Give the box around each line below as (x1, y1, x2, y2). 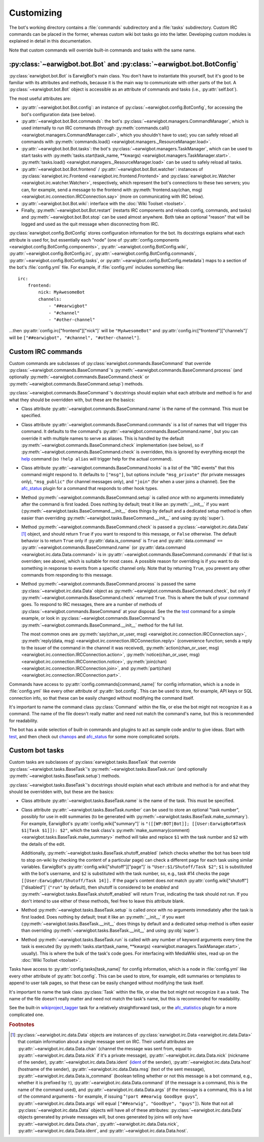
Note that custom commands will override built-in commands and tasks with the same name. (9, 47, 196, 53)
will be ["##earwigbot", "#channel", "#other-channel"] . (9, 335, 141, 340)
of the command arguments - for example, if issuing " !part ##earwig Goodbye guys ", (18, 1093, 198, 1099)
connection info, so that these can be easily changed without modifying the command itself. (9, 695, 195, 701)
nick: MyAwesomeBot (38, 290, 85, 295)
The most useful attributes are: (9, 96, 71, 101)
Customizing (9, 7, 62, 18)
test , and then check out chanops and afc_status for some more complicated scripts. (9, 733, 180, 739)
